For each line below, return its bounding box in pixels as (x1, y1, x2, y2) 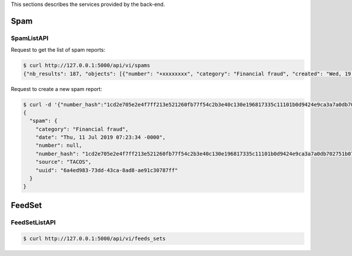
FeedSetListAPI (11, 218, 56, 226)
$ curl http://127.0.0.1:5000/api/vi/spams (23, 62, 151, 69)
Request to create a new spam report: (11, 85, 103, 92)
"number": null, (35, 142, 82, 149)
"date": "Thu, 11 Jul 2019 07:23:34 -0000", (35, 134, 166, 141)
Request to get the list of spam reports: (11, 46, 106, 53)
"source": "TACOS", (35, 159, 92, 166)
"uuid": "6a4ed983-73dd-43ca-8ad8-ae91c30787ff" (35, 167, 178, 173)
